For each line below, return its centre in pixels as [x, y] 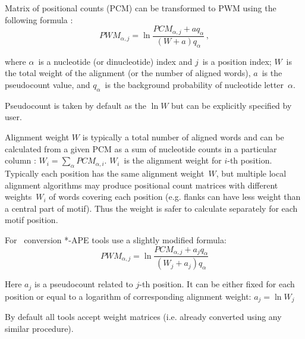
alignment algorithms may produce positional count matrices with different [142, 185]
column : [21, 160]
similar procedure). [39, 328]
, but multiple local [251, 173]
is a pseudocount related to [84, 284]
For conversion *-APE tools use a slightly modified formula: [116, 239]
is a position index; [237, 61]
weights [18, 197]
